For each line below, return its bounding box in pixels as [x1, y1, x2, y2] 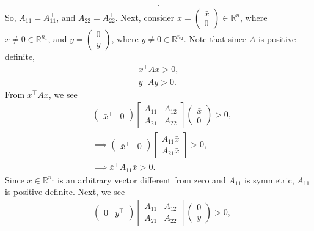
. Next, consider [115, 11, 175, 24]
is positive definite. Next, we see [5, 185, 125, 198]
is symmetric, [244, 173, 294, 186]
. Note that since [183, 32, 247, 45]
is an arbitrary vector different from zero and [57, 173, 226, 186]
